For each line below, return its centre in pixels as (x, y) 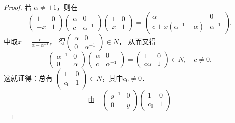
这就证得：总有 (28, 78)
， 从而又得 (137, 41)
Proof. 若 (18, 7)
